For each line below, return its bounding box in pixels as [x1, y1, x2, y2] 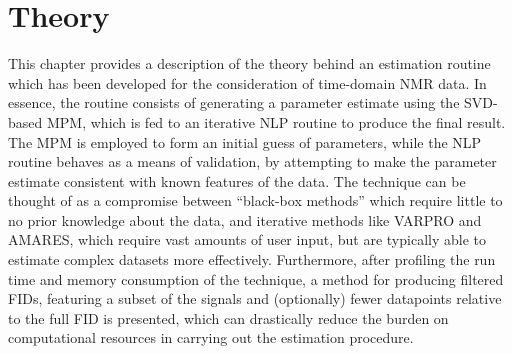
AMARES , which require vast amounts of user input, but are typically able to [8, 229, 486, 250]
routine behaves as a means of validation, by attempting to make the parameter [8, 151, 497, 172]
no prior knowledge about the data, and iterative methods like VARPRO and [8, 209, 482, 230]
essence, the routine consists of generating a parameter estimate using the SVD [8, 92, 494, 113]
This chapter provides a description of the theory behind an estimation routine [8, 53, 491, 74]
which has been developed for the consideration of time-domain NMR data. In [8, 72, 487, 93]
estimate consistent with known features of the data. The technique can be [8, 170, 466, 191]
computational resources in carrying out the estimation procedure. [8, 327, 414, 348]
